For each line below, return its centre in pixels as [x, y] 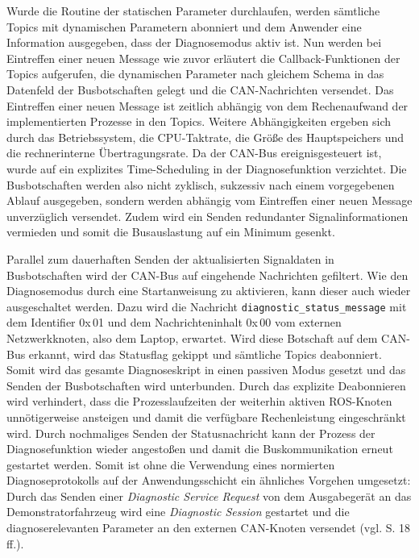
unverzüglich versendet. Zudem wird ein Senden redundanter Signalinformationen [207, 216]
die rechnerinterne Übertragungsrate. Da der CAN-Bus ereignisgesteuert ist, [194, 153]
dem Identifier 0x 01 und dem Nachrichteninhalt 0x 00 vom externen [174, 322]
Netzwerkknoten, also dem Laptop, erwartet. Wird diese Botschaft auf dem [192, 337]
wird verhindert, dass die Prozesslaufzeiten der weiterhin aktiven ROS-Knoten [199, 401]
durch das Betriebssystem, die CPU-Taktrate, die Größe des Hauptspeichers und [205, 137]
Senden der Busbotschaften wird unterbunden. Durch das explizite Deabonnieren [206, 385]
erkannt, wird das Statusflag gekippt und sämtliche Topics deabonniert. [205, 354]
